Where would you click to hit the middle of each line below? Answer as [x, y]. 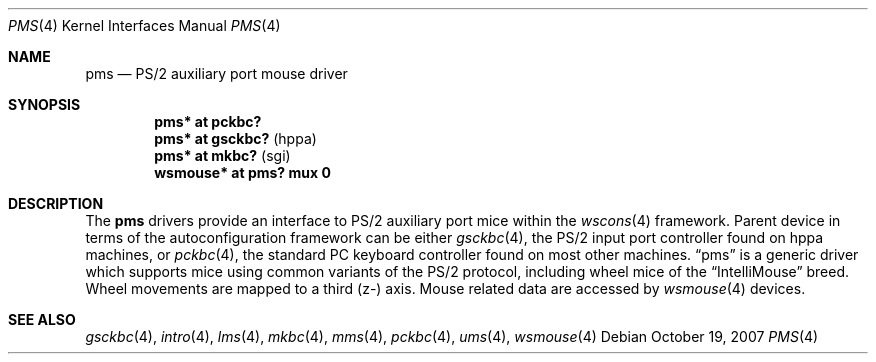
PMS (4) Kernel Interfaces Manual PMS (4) [144, 25]
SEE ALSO [42, 319]
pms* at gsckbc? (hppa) [235, 138]
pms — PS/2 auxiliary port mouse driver [216, 73]
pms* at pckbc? [208, 121]
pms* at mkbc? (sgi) [222, 155]
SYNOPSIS [44, 104]
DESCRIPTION [56, 203]
